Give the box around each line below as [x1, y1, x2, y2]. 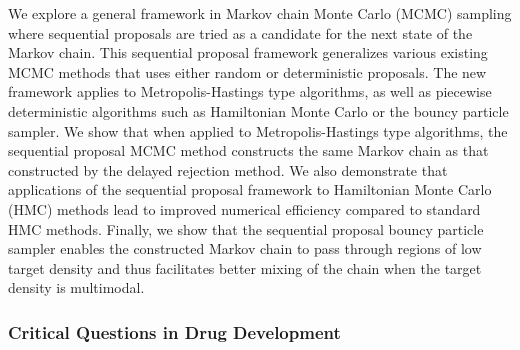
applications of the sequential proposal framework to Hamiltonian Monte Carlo [8, 179, 492, 200]
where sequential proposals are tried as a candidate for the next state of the [8, 22, 473, 43]
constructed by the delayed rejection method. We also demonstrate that [8, 159, 448, 180]
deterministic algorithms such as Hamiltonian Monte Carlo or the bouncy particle [8, 100, 509, 121]
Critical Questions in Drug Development [8, 319, 341, 344]
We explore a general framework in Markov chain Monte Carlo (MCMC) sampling [8, 3, 512, 23]
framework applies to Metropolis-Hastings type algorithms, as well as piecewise [8, 81, 492, 102]
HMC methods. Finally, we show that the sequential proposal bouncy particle [8, 218, 484, 239]
